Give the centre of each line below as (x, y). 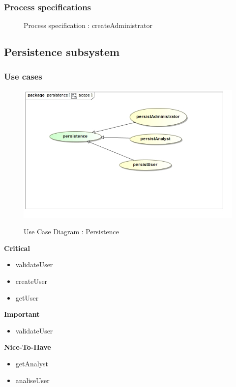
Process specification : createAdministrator (88, 25)
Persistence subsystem (62, 52)
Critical (17, 248)
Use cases (23, 76)
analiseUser (32, 380)
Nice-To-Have (28, 347)
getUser (27, 297)
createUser (31, 281)
